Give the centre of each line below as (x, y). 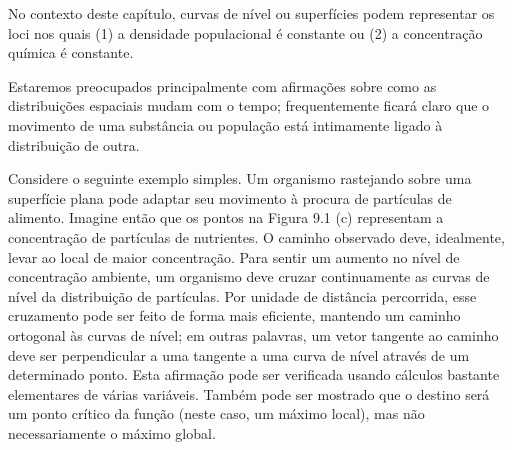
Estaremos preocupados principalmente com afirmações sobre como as (222, 85)
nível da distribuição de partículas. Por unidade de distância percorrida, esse (242, 295)
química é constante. (71, 52)
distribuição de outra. (74, 144)
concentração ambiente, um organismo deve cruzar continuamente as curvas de (249, 276)
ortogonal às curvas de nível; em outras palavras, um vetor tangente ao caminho (253, 334)
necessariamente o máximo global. (112, 432)
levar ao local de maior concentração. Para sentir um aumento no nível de (234, 256)
